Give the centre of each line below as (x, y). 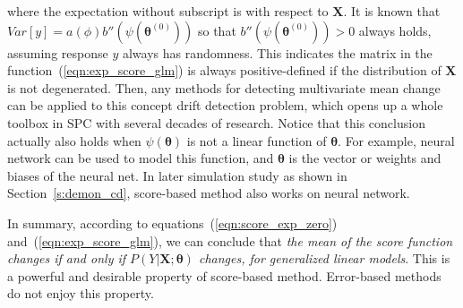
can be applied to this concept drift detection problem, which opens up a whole (225, 105)
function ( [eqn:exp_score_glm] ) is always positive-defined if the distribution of (224, 70)
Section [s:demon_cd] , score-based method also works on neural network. (209, 193)
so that (217, 30)
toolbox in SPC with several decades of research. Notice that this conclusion (216, 122)
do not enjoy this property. (81, 293)
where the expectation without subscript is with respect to (168, 11)
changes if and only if (67, 258)
